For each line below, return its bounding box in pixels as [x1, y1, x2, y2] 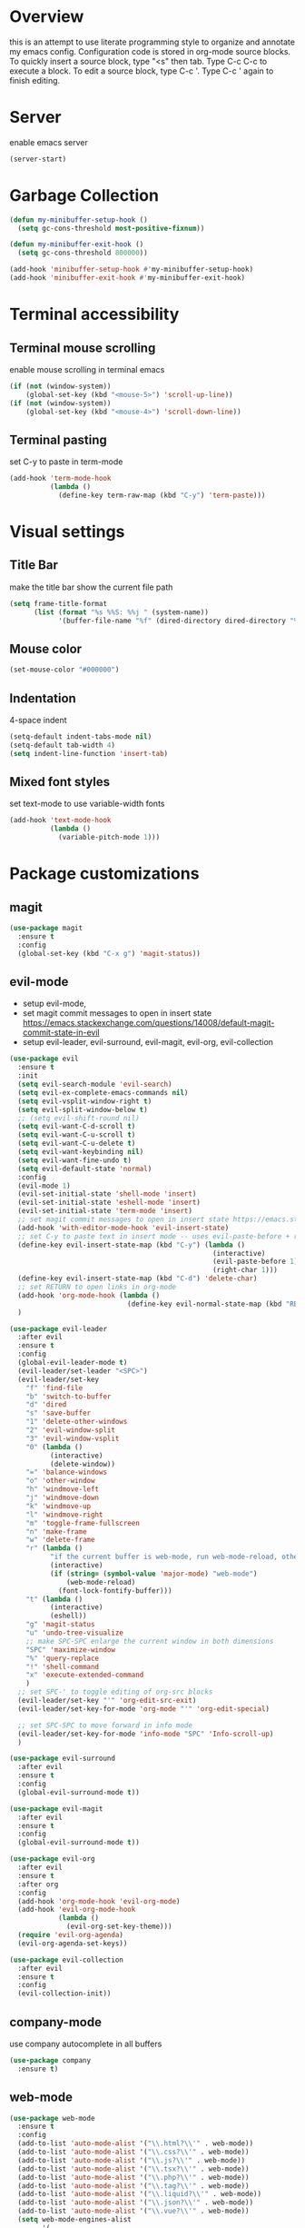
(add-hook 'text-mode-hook [9, 816, 112, 825]
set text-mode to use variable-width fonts [9, 798, 165, 810]
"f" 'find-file [25, 1383, 84, 1392]
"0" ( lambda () [25, 1442, 84, 1451]
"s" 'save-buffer [25, 1408, 92, 1418]
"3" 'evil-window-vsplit [25, 1434, 120, 1443]
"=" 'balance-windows [25, 1467, 107, 1477]
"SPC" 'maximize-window [25, 1645, 116, 1655]
